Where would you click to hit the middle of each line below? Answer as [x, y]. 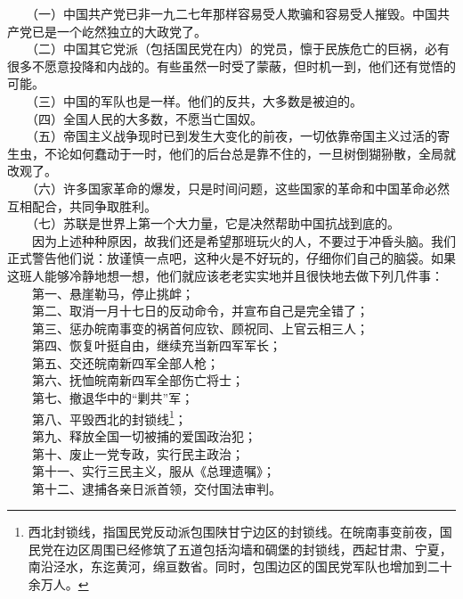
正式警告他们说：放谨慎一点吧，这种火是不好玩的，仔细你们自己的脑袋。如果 [231, 258]
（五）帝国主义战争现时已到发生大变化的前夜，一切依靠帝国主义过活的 [234, 136]
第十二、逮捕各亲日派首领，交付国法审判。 [156, 488]
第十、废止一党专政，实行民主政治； [138, 453]
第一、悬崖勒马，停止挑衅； [113, 293]
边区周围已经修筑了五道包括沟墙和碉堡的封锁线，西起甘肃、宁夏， [259, 549]
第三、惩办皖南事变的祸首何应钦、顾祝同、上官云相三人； [200, 328]
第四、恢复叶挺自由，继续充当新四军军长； [156, 345]
